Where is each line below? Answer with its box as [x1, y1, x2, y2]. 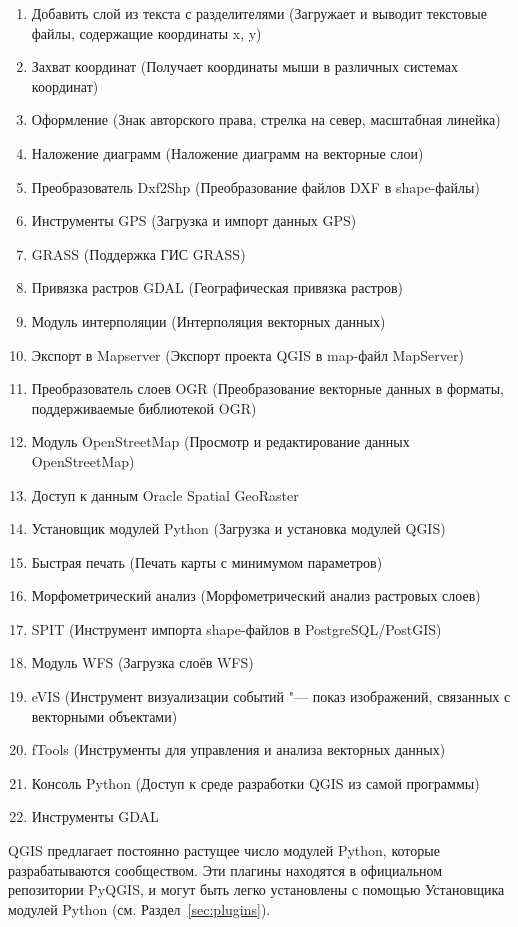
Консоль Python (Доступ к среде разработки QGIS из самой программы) [31, 772, 480, 793]
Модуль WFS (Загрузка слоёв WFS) [31, 652, 254, 673]
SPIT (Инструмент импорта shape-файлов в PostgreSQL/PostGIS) [31, 618, 442, 639]
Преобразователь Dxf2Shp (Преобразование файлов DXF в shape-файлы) [31, 176, 480, 197]
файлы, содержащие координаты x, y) [31, 22, 262, 43]
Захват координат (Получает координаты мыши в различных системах [31, 56, 458, 77]
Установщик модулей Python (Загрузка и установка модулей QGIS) [31, 518, 446, 539]
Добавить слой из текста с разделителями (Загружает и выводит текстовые [31, 3, 487, 23]
